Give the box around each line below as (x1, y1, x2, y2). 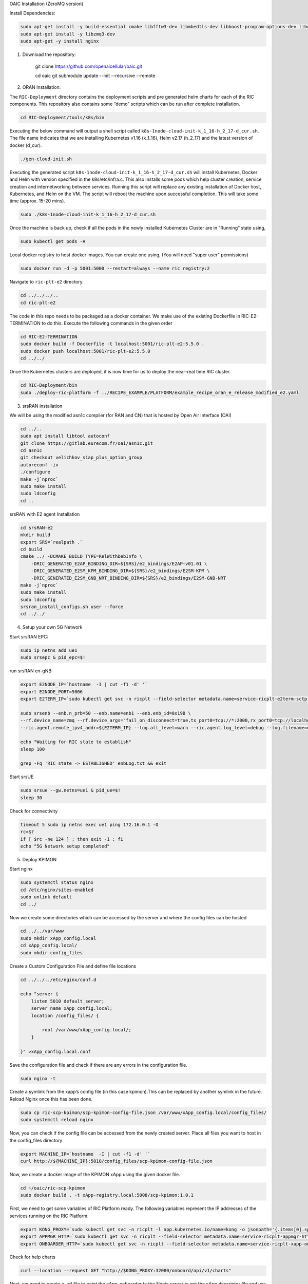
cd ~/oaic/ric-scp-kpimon (20, 1185, 86, 1191)
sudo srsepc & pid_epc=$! (20, 655, 86, 660)
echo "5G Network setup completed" (20, 843, 110, 849)
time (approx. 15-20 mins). (9, 198, 65, 204)
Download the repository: (22, 51, 76, 58)
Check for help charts (9, 1254, 56, 1260)
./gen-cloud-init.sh (20, 156, 72, 162)
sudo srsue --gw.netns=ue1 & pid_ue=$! (20, 787, 121, 794)
